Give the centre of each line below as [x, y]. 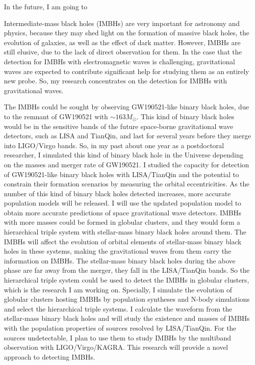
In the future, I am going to [46, 6]
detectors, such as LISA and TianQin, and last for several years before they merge [127, 136]
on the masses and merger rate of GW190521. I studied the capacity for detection [127, 164]
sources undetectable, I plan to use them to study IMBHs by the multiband [117, 337]
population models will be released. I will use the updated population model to [123, 203]
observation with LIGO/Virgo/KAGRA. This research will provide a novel [116, 347]
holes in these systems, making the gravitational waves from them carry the [118, 251]
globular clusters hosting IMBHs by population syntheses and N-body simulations [127, 299]
